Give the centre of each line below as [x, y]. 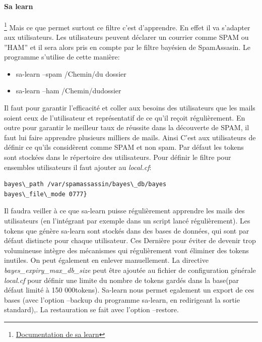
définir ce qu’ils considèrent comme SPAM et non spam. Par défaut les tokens [124, 147]
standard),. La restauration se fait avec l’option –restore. [91, 309]
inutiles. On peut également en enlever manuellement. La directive [106, 260]
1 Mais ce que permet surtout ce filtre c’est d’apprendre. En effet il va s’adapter [127, 26]
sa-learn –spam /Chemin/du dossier [71, 73]
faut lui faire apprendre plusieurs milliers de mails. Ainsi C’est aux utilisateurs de [130, 137]
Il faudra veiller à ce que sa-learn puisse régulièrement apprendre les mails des [124, 211]
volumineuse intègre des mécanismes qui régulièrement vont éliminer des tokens [126, 250]
